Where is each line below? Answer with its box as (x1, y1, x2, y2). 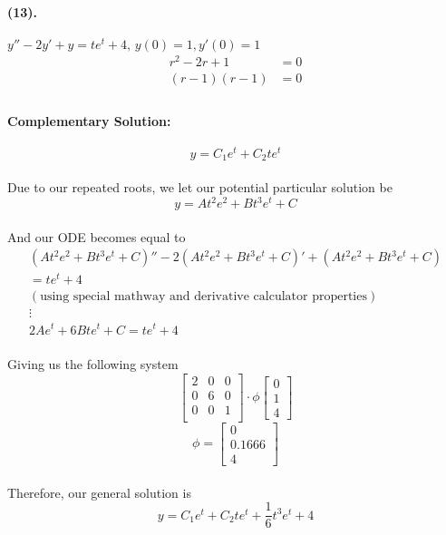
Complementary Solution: (7, 111, 171, 130)
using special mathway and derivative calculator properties (40, 290, 367, 304)
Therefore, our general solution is (7, 482, 191, 501)
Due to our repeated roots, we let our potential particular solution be (7, 177, 393, 196)
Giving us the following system (7, 355, 179, 374)
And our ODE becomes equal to (7, 227, 186, 246)
